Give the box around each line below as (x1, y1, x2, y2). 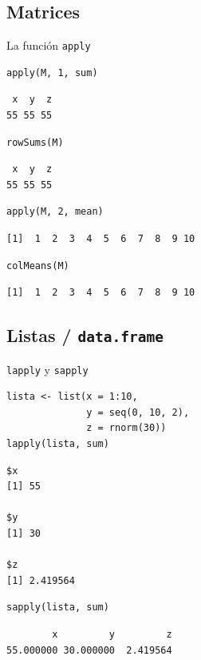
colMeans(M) (6, 260, 69, 272)
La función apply (6, 37, 91, 54)
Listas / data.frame (6, 323, 164, 348)
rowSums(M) (6, 136, 64, 148)
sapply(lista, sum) (6, 602, 109, 614)
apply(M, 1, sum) (6, 66, 98, 78)
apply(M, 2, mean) (6, 206, 104, 218)
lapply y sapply (6, 360, 89, 377)
